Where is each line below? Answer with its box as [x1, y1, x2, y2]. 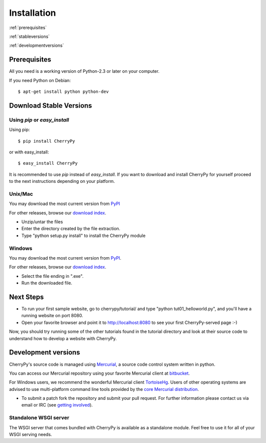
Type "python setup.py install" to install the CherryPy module [21, 233, 146, 238]
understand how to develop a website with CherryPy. [9, 335, 117, 341]
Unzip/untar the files [21, 219, 64, 225]
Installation [9, 7, 56, 18]
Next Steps [9, 293, 44, 301]
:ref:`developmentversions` [9, 42, 64, 49]
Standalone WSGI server [9, 414, 69, 421]
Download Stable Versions [9, 101, 92, 110]
